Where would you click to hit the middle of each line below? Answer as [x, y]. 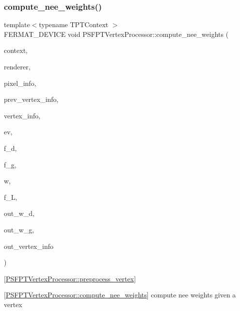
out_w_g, [19, 229]
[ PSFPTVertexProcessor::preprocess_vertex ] [70, 278]
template [17, 25]
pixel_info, [20, 83]
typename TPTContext [74, 25]
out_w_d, [19, 213]
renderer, [17, 66]
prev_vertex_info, [31, 99]
